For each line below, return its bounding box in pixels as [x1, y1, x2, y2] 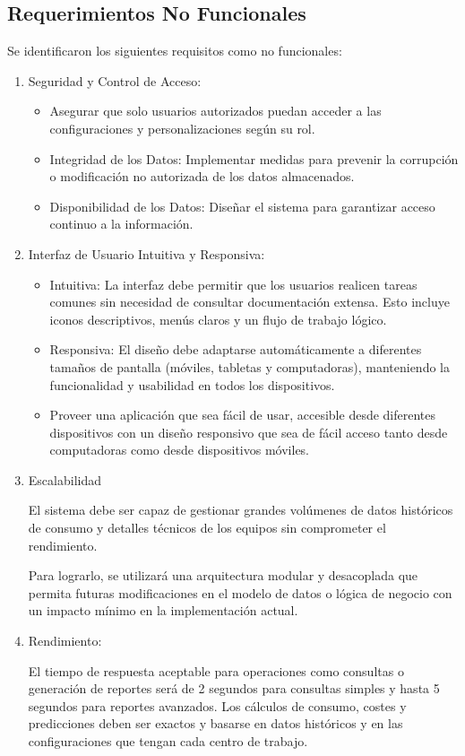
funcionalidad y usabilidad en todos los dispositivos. [49, 375, 335, 394]
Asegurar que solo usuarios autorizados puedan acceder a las [49, 101, 382, 120]
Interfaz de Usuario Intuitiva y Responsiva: [28, 244, 265, 263]
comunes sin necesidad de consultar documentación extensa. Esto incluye [49, 292, 450, 311]
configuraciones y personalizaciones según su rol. [49, 118, 315, 137]
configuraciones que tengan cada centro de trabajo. [28, 732, 308, 751]
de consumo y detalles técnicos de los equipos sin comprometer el [28, 518, 386, 537]
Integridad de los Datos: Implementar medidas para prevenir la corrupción [49, 149, 459, 168]
